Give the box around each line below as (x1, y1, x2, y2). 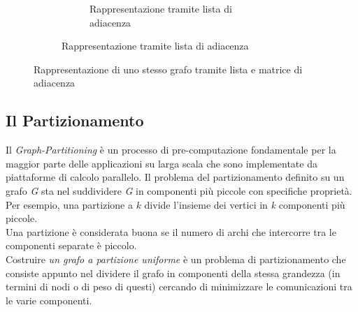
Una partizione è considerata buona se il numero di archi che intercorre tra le (6, 224, 336, 239)
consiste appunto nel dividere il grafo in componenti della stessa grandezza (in (6, 265, 341, 280)
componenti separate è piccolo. (6, 238, 137, 253)
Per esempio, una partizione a (6, 197, 133, 211)
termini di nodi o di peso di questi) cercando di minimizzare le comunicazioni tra (6, 279, 352, 294)
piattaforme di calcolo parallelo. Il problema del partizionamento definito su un (6, 170, 345, 184)
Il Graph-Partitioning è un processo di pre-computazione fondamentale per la (6, 142, 336, 157)
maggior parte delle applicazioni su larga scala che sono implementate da (6, 156, 317, 170)
